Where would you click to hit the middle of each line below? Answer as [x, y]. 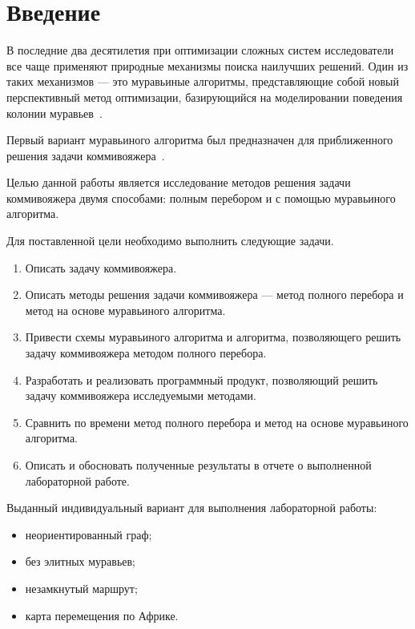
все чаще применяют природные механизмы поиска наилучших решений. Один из [207, 65]
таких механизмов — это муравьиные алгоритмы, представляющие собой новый [203, 81]
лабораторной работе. [77, 480]
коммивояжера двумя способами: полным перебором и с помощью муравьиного [201, 198]
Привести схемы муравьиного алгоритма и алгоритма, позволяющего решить [213, 337]
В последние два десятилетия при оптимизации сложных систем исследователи [200, 50]
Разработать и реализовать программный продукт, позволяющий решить [201, 379]
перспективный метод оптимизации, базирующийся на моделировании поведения [205, 97]
